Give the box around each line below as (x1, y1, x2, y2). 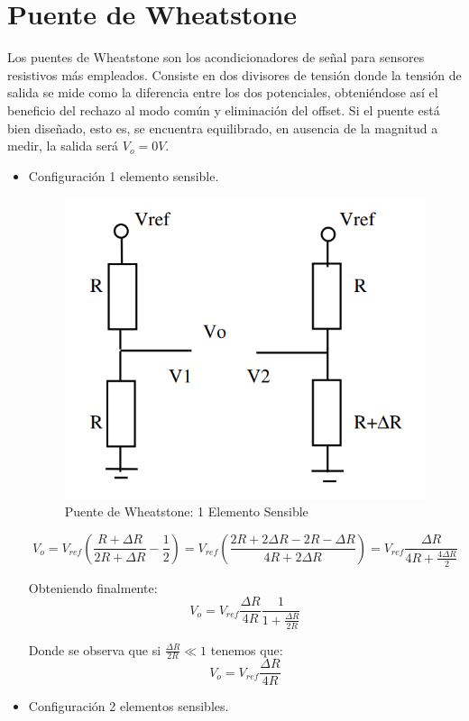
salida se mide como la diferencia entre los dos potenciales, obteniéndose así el (7, 83, 438, 102)
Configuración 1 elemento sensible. (28, 166, 219, 185)
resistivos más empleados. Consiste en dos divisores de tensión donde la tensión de (7, 65, 462, 84)
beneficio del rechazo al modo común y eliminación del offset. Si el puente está (7, 100, 440, 119)
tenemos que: (210, 640, 283, 659)
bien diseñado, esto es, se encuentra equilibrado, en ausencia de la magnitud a (7, 118, 438, 137)
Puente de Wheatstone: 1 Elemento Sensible (64, 502, 308, 521)
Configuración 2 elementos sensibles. (28, 697, 229, 716)
